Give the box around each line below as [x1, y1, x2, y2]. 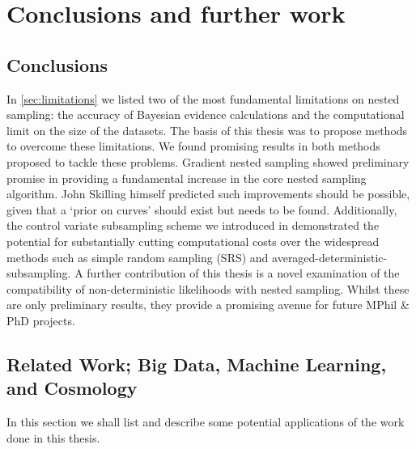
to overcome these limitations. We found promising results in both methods [6, 138, 380, 155]
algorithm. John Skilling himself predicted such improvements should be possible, [6, 185, 410, 202]
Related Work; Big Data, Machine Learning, [6, 351, 387, 376]
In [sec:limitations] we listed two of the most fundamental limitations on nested [6, 90, 400, 107]
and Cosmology [6, 375, 138, 400]
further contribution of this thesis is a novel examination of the [87, 265, 400, 282]
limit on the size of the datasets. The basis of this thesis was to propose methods [6, 121, 408, 138]
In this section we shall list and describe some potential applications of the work [6, 413, 405, 430]
